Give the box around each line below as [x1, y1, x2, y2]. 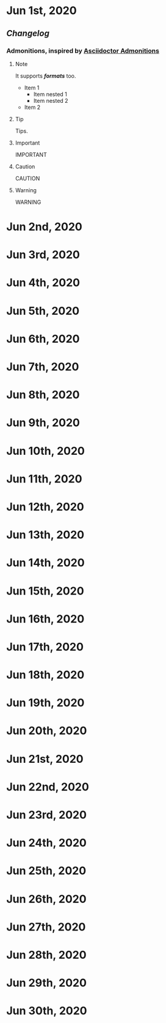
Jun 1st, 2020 [6, 4, 78, 18]
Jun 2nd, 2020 [6, 220, 82, 234]
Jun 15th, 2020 [6, 584, 84, 598]
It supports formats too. [15, 72, 76, 80]
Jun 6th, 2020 [6, 332, 80, 346]
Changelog [6, 28, 50, 39]
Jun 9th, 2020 [6, 416, 81, 430]
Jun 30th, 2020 [6, 1004, 87, 1018]
